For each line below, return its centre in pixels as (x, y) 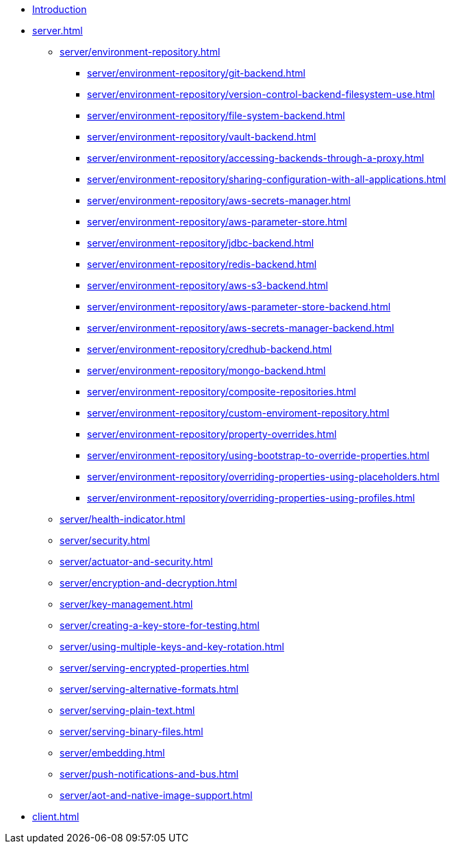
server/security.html (105, 540)
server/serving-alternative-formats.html (149, 689)
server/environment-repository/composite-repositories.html (222, 392)
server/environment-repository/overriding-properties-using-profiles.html (251, 498)
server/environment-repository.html (140, 52)
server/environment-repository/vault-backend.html (202, 137)
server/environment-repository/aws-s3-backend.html (208, 285)
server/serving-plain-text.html (127, 710)
